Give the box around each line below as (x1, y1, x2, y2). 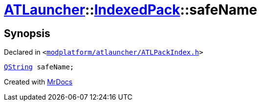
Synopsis (4, 27, 50, 40)
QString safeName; (4, 63, 74, 71)
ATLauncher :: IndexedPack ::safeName (4, 1, 258, 18)
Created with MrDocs (4, 78, 73, 86)
